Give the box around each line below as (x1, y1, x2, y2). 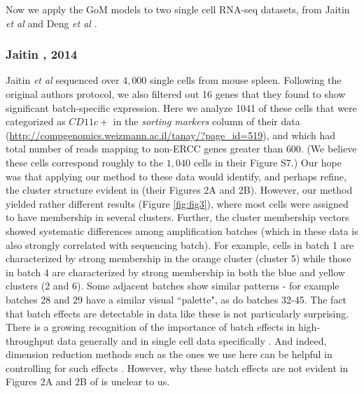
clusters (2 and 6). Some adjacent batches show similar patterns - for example (6, 278, 339, 293)
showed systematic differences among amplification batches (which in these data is (6, 223, 358, 238)
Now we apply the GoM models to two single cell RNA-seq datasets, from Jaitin (6, 2, 350, 16)
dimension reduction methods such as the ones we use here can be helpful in (6, 347, 332, 362)
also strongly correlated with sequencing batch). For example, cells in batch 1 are (6, 237, 354, 252)
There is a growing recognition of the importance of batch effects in (6, 320, 295, 334)
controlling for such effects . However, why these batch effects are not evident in (6, 360, 349, 375)
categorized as (6, 114, 66, 129)
